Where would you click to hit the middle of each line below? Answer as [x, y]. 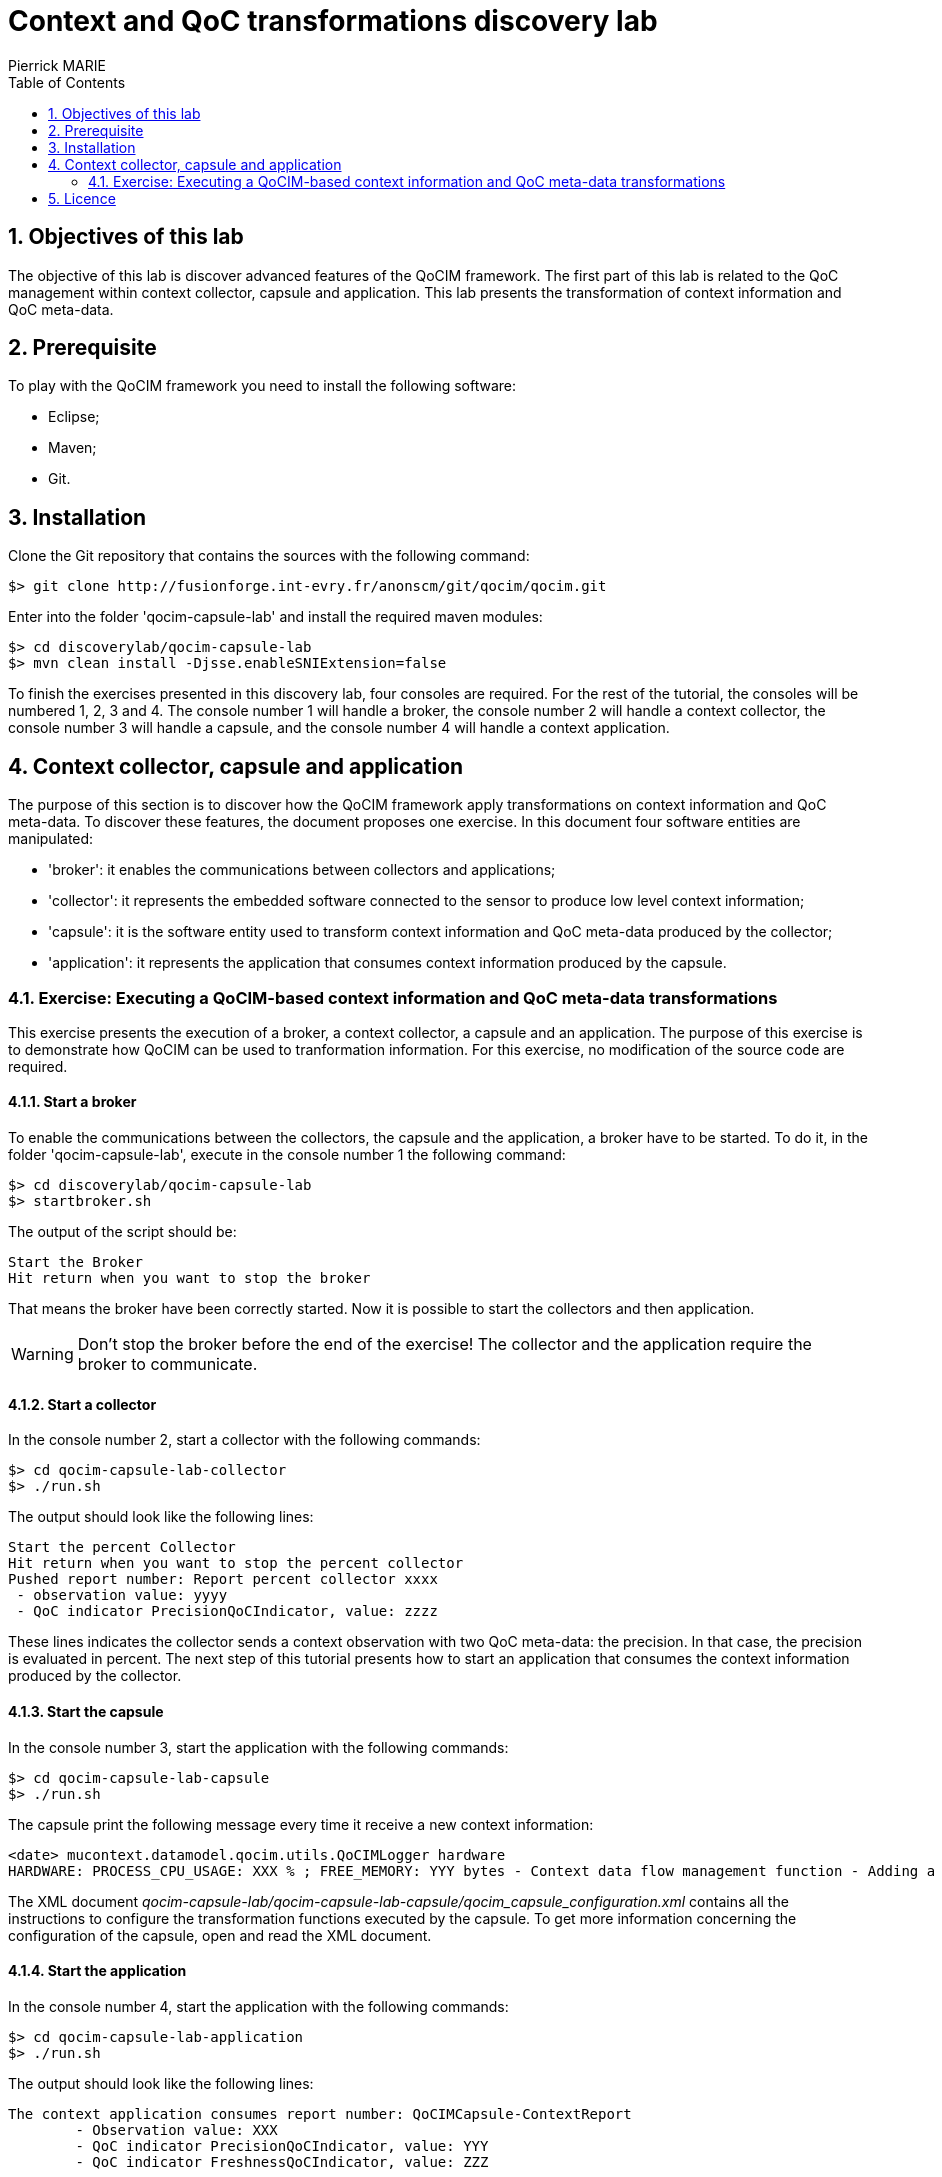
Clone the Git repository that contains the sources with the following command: [269, 556]
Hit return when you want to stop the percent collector [236, 1563]
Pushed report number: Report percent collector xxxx [223, 1579]
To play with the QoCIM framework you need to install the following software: [262, 386]
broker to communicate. [167, 1364]
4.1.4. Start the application [97, 1971]
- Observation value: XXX [176, 2129]
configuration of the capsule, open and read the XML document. [220, 1935]
